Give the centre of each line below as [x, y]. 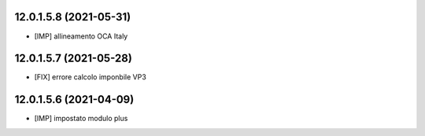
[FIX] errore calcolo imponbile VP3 [91, 77]
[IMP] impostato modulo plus [81, 119]
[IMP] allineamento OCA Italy [81, 36]
